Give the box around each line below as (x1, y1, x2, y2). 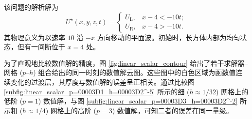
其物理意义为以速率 (4, 32, 65, 42)
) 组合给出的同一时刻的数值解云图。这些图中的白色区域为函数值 (33, 67, 236, 77)
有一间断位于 (24, 42, 65, 52)
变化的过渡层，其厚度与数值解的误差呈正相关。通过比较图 (10, 76, 195, 87)
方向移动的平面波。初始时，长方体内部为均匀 (97, 32, 240, 42)
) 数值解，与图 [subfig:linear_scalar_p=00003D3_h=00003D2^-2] (38, 96, 238, 106)
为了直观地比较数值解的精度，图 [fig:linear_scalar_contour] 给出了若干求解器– (4, 58, 248, 68)
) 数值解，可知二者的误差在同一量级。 (112, 105, 233, 115)
